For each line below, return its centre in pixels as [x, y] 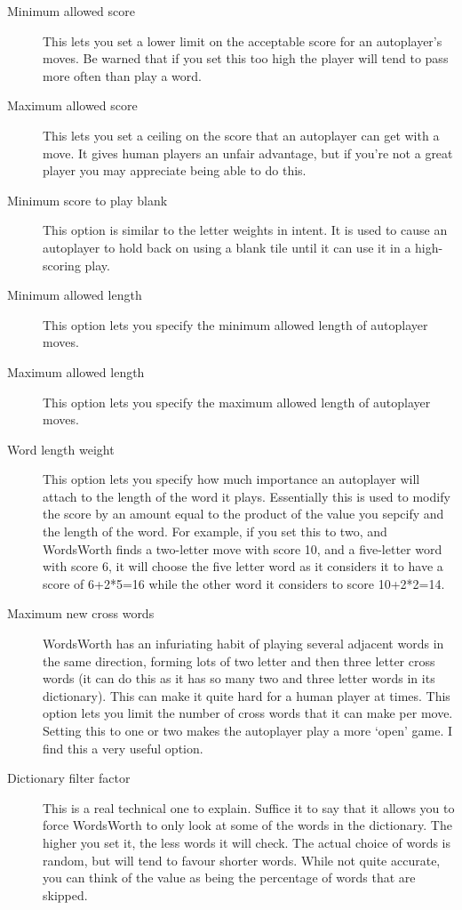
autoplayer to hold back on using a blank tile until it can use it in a [227, 247]
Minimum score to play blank [88, 200]
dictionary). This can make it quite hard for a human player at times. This [247, 695]
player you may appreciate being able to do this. [175, 170]
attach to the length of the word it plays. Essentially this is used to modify [247, 496]
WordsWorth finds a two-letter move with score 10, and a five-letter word [243, 548]
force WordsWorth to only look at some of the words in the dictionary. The [247, 825]
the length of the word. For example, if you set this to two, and [215, 532]
